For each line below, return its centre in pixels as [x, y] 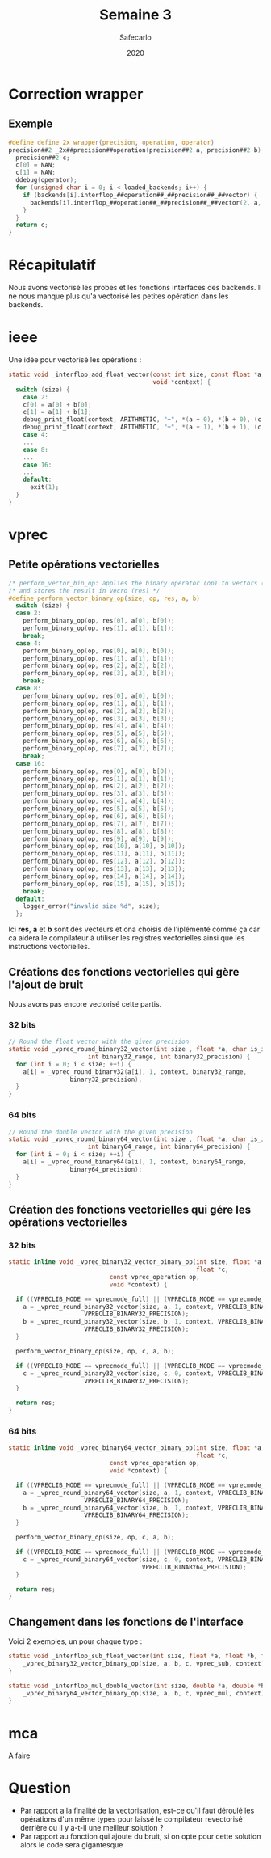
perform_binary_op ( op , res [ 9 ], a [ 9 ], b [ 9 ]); [99, 838]
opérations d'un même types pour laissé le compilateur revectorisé [131, 1819]
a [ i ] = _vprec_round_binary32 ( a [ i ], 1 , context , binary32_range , [135, 1072]
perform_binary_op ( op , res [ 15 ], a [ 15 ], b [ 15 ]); [104, 884]
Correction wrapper [76, 94]
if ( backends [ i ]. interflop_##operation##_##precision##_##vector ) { [140, 195]
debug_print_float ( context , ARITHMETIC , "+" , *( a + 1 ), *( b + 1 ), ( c [142, 427]
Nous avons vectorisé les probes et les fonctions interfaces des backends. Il [135, 288]
